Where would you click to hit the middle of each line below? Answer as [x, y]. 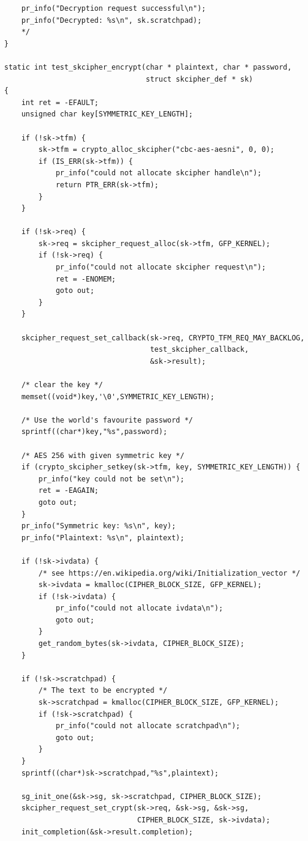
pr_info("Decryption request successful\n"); [114, 8]
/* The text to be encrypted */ [103, 691]
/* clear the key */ [62, 385]
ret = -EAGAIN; [69, 491]
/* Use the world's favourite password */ [107, 420]
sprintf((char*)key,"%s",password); [94, 432]
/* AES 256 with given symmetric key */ [103, 455]
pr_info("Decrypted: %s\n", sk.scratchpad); [111, 20]
